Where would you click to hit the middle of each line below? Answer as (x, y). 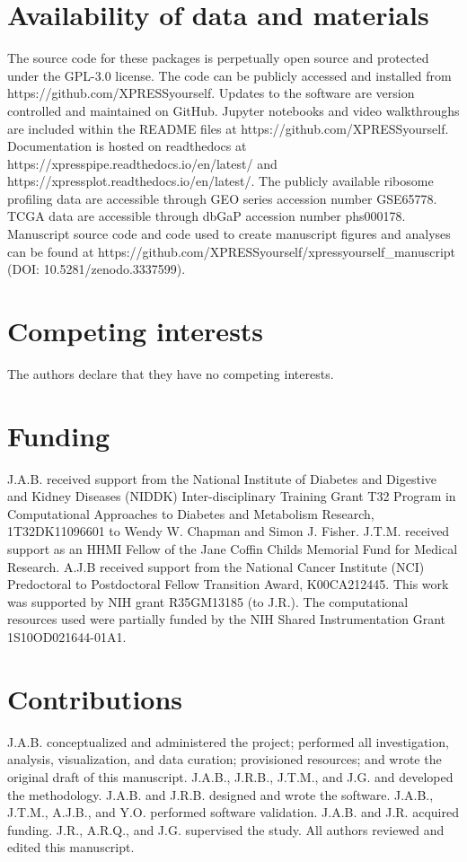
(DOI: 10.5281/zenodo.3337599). (97, 269)
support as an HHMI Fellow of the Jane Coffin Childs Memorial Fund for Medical (233, 549)
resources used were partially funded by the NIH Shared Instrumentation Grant (226, 619)
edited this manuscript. (71, 847)
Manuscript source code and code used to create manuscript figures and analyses (229, 234)
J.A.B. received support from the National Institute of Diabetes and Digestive (222, 478)
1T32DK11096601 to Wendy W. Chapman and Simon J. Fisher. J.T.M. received (229, 531)
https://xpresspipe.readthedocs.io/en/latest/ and (142, 163)
